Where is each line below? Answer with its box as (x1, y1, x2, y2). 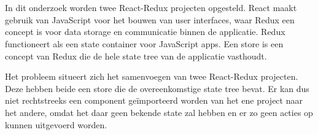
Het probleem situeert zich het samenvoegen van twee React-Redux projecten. (5, 70, 298, 83)
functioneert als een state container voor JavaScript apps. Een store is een (5, 37, 284, 50)
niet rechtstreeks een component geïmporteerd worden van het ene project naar (5, 94, 303, 107)
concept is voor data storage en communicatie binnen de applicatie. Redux (5, 25, 285, 38)
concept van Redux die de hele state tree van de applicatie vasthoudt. (5, 49, 267, 62)
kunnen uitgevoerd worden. (5, 118, 107, 131)
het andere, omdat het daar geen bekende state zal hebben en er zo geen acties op (5, 106, 313, 118)
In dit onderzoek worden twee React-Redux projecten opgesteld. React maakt (5, 1, 297, 14)
